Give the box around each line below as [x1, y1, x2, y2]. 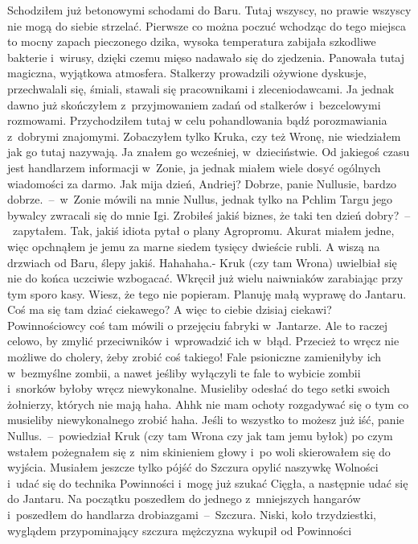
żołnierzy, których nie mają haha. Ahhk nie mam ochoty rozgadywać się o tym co [7, 395, 409, 412]
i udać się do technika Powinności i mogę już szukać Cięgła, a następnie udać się [7, 474, 408, 491]
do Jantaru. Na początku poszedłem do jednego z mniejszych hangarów [7, 490, 361, 507]
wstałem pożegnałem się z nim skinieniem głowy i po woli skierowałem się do [7, 443, 391, 460]
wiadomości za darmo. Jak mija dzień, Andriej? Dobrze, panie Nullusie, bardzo [7, 175, 397, 192]
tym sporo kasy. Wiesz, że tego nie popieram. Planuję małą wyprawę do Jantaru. [7, 285, 407, 302]
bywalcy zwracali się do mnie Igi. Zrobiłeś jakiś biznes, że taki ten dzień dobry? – [7, 206, 411, 223]
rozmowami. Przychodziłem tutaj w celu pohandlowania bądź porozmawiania [7, 112, 387, 129]
